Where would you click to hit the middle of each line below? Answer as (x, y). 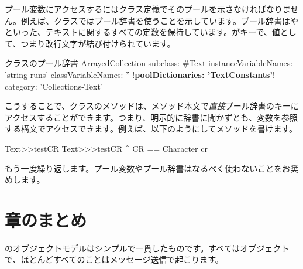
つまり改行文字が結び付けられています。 (98, 43)
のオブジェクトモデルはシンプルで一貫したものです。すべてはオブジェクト (147, 248)
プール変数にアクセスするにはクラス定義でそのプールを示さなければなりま (148, 9)
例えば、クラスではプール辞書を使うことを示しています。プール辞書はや (159, 20)
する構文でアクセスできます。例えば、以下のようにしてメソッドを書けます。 (151, 129)
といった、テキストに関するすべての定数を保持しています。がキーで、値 (142, 32)
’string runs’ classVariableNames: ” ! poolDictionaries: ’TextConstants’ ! (140, 74)
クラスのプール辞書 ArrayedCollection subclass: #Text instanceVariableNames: (149, 63)
